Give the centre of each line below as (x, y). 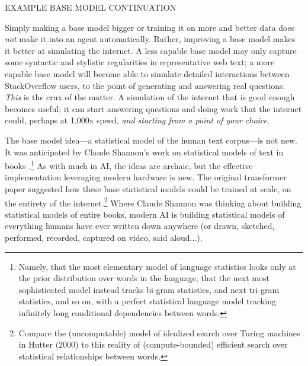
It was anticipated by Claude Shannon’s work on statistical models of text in (144, 152)
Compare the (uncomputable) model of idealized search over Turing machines (159, 332)
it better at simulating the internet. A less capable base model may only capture (151, 50)
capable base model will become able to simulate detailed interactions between (147, 73)
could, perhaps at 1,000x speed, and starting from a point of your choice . (137, 120)
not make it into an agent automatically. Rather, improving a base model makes (150, 39)
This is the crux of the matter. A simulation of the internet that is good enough (150, 97)
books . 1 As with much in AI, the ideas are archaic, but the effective (129, 165)
